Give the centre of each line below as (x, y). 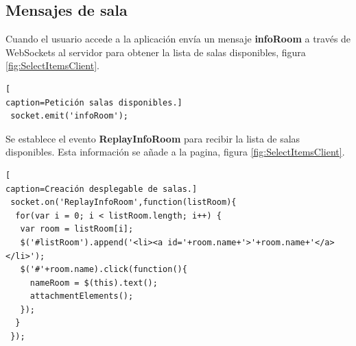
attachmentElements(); (82, 296)
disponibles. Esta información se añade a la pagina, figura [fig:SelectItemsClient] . (175, 152)
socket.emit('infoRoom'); (69, 116)
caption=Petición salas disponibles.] (94, 102)
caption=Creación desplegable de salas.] (102, 189)
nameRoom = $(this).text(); (94, 283)
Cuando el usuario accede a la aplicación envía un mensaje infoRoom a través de (178, 39)
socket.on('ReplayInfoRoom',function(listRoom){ (123, 202)
